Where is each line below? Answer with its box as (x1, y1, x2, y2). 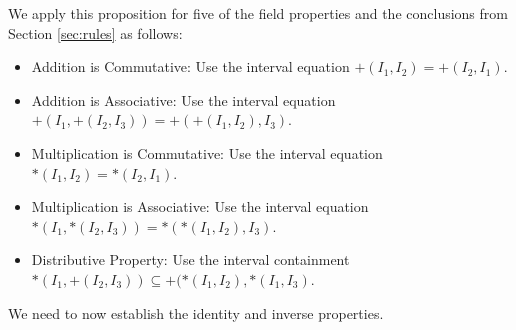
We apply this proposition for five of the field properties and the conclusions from (8, 3, 508, 23)
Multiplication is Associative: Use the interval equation (31, 196, 369, 217)
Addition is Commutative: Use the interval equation (31, 56, 350, 77)
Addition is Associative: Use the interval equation (31, 89, 336, 110)
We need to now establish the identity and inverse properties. (8, 302, 384, 323)
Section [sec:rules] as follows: (8, 22, 183, 43)
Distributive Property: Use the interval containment (31, 249, 350, 270)
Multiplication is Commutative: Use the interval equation (31, 142, 383, 163)
